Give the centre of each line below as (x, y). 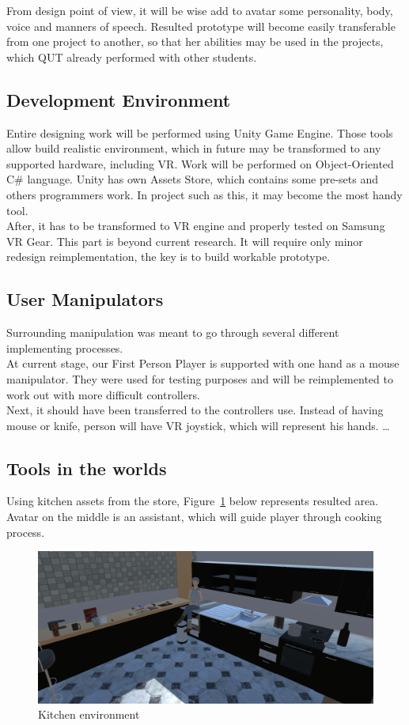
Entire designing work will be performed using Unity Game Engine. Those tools (200, 132)
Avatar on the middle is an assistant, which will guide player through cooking (194, 517)
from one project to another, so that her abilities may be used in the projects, (195, 42)
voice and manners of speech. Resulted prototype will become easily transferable (201, 26)
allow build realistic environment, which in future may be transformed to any (194, 148)
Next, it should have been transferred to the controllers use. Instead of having (195, 410)
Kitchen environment (89, 714)
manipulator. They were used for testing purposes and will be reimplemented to (200, 378)
